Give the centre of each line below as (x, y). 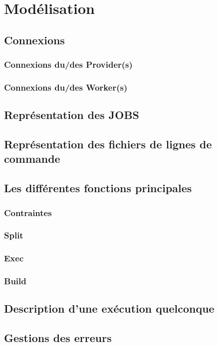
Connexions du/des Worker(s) (66, 87)
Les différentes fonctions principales (98, 188)
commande (32, 159)
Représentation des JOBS (72, 115)
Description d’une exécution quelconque (109, 308)
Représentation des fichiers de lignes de (108, 144)
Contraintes (28, 212)
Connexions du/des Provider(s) (68, 64)
